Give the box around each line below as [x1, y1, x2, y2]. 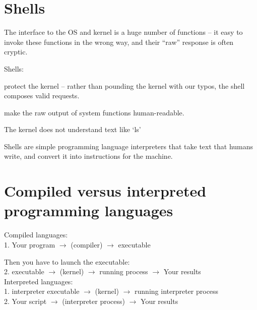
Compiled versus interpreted [4, 180, 207, 201]
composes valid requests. [4, 90, 80, 101]
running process [99, 266, 148, 277]
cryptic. [4, 46, 28, 57]
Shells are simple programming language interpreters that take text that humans [4, 141, 253, 151]
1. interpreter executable [4, 286, 80, 296]
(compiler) [71, 239, 103, 250]
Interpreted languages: [4, 276, 73, 286]
